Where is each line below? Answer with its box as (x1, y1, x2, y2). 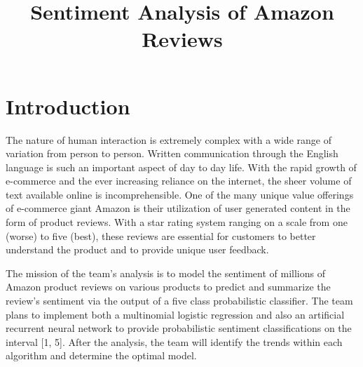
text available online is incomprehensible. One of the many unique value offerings (6, 187, 354, 201)
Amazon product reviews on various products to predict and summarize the (6, 279, 331, 294)
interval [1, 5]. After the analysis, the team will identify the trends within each (6, 334, 343, 349)
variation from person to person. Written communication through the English (6, 146, 338, 161)
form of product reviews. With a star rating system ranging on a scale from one (6, 215, 348, 229)
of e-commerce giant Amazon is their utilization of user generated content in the (6, 201, 350, 215)
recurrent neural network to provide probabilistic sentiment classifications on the (6, 321, 352, 335)
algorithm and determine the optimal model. (6, 348, 197, 363)
